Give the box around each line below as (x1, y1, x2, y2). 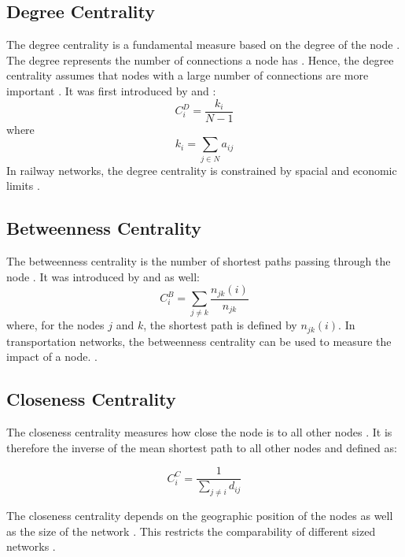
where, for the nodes (6, 317, 105, 333)
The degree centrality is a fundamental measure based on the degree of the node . (6, 36, 400, 53)
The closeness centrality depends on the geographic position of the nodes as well (6, 507, 393, 524)
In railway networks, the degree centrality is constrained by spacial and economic (6, 162, 397, 178)
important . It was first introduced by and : (6, 82, 216, 98)
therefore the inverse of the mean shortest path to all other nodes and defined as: (6, 439, 397, 455)
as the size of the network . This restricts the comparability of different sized (6, 522, 376, 539)
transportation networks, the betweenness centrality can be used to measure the (6, 332, 392, 349)
